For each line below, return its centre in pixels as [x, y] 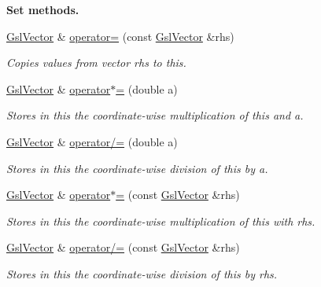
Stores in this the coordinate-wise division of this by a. [137, 168]
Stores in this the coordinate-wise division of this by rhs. [142, 273]
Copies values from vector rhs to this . [96, 63]
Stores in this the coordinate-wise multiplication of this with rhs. [161, 221]
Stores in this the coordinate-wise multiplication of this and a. [155, 115]
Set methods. [43, 9]
